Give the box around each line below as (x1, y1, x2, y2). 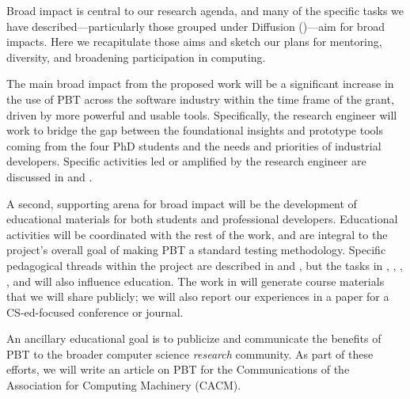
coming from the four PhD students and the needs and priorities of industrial (6, 137, 382, 154)
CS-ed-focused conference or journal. (6, 303, 184, 320)
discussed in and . (6, 168, 93, 184)
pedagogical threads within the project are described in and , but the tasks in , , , (6, 256, 403, 273)
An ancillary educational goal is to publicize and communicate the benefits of (6, 330, 382, 347)
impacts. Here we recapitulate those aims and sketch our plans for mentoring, (6, 33, 382, 50)
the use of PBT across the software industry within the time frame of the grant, (6, 90, 394, 107)
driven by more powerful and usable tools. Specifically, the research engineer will (6, 106, 397, 123)
